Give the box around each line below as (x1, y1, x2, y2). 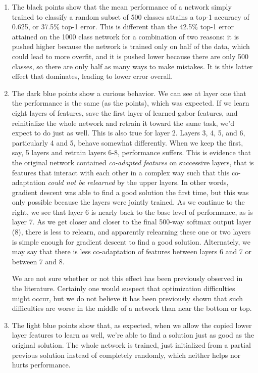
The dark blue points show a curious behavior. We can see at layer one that (12, 87, 246, 98)
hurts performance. (12, 359, 71, 370)
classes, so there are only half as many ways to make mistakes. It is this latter (12, 61, 253, 71)
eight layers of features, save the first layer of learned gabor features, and (12, 107, 238, 118)
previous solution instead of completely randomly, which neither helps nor (12, 349, 241, 360)
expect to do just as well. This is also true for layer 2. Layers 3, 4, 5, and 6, (12, 127, 245, 138)
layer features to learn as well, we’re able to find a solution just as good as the (12, 330, 254, 340)
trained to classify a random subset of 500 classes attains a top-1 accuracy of (12, 11, 249, 22)
